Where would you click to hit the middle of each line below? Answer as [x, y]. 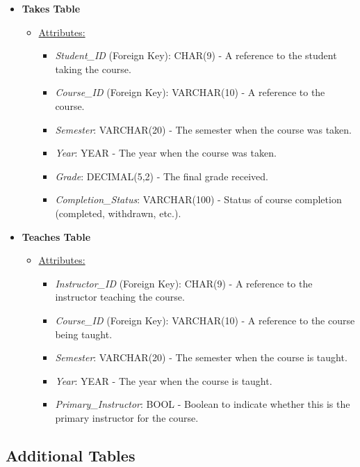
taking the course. [93, 69]
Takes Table [51, 8]
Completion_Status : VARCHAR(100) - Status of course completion [198, 199]
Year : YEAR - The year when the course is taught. [164, 380]
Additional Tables [71, 455]
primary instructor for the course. [127, 417]
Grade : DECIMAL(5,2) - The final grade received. [162, 176]
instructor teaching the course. [120, 297]
